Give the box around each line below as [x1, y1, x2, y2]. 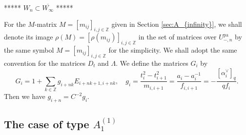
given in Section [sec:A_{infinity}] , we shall [111, 19, 242, 29]
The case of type [4, 116, 89, 132]
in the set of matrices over [138, 32, 217, 42]
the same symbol [4, 45, 54, 55]
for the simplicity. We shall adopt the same [108, 45, 237, 55]
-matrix [34, 19, 57, 29]
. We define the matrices [116, 58, 188, 68]
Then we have [4, 91, 45, 101]
